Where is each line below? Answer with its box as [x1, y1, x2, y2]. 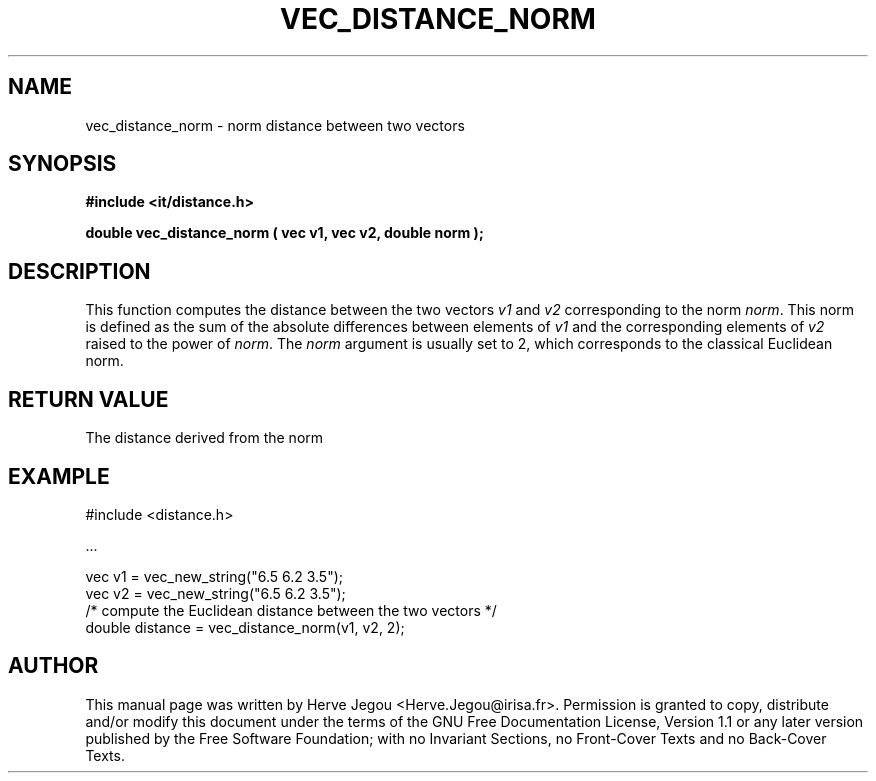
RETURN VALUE [8, 386, 169, 412]
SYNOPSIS [8, 151, 117, 177]
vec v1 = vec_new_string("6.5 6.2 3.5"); [85, 567, 344, 585]
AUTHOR [8, 653, 99, 679]
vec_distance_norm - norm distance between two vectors [85, 116, 465, 134]
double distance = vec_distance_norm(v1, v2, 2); [85, 618, 405, 636]
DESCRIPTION [8, 258, 151, 284]
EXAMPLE [8, 463, 110, 489]
